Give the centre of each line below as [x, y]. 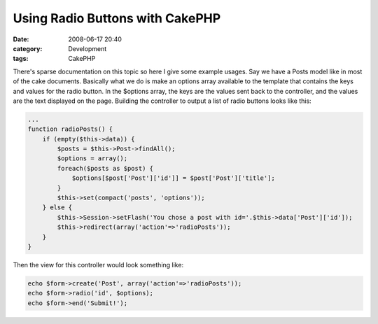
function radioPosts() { [70, 129]
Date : [21, 39]
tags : [21, 59]
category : [28, 48]
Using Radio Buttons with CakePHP [117, 18]
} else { [57, 207]
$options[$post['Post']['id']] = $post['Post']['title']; [174, 178]
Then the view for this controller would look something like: [98, 265]
